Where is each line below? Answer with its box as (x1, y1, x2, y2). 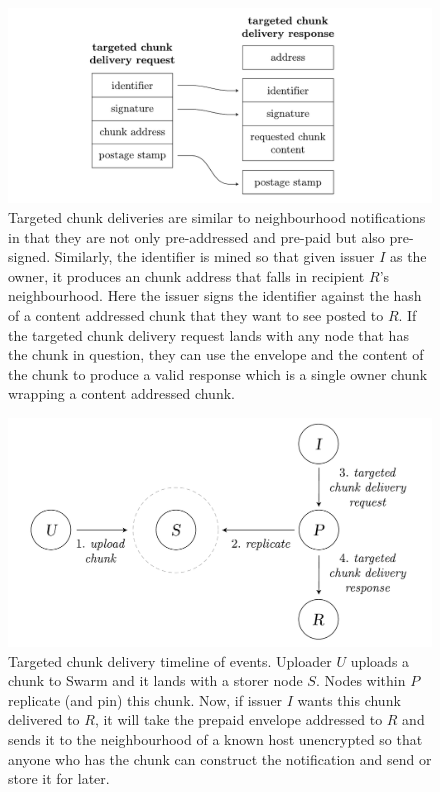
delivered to (8, 709, 80, 730)
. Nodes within (315, 670, 406, 691)
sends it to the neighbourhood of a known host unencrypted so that (8, 728, 423, 749)
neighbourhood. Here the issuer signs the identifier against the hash (8, 285, 422, 306)
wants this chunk (297, 689, 401, 710)
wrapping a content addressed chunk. (8, 383, 235, 404)
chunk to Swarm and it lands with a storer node (8, 670, 303, 691)
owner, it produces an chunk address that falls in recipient (8, 265, 365, 286)
